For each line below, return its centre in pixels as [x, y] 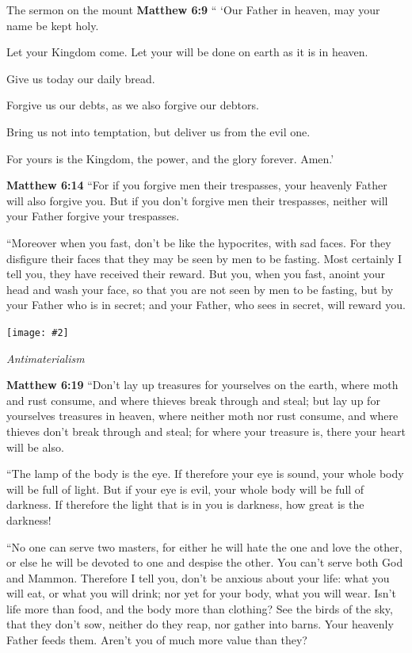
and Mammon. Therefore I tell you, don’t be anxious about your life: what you [198, 577]
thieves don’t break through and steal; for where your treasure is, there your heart [206, 431]
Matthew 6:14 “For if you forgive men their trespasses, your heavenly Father [197, 185]
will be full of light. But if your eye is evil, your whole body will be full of [185, 489]
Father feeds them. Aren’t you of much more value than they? [157, 640]
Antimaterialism [46, 358]
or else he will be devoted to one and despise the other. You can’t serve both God [205, 562]
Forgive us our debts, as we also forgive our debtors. [133, 105]
